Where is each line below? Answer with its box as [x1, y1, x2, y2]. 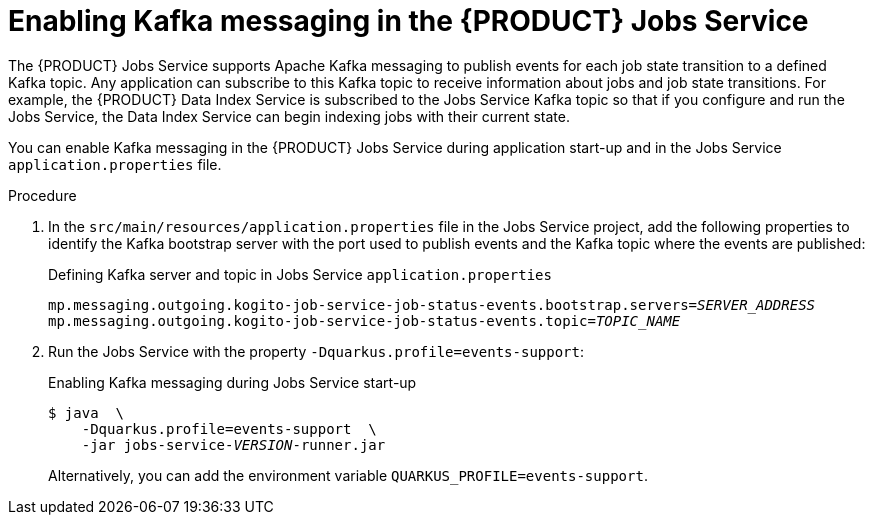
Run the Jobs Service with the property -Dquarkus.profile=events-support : [48, 342, 584, 360]
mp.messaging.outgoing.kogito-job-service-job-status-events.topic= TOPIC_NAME [48, 312, 681, 329]
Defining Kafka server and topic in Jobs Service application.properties [48, 265, 552, 283]
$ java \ [48, 404, 124, 421]
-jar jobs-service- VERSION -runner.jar [81, 436, 386, 453]
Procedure [8, 186, 77, 204]
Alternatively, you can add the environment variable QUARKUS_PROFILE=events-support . [48, 466, 648, 484]
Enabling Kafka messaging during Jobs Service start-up [48, 373, 417, 391]
